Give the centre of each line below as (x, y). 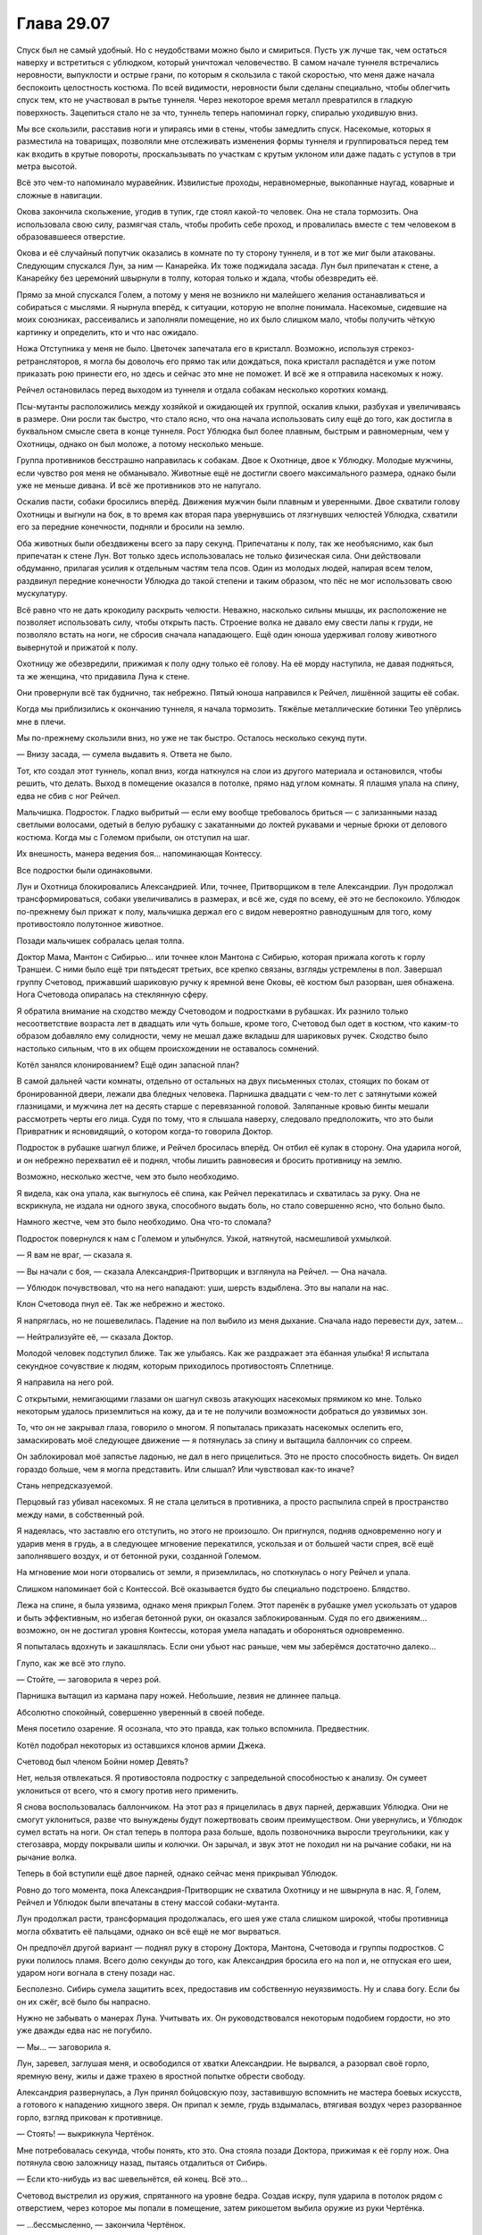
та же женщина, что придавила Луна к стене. (104, 676)
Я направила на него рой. (65, 1382)
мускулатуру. (42, 594)
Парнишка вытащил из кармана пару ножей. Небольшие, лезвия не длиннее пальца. (179, 1696)
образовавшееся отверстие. (71, 237)
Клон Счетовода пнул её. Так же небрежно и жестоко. (121, 1304)
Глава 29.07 (63, 23)
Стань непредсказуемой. (65, 1485)
